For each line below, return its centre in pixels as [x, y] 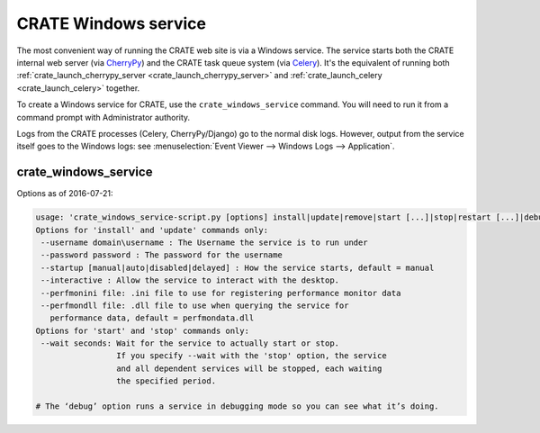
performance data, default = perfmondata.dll [152, 318]
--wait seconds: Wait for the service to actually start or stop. [190, 343]
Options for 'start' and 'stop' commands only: [142, 330]
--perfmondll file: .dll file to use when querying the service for [195, 305]
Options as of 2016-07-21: [65, 194]
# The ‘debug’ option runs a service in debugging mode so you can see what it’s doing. [238, 406]
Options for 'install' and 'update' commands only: [152, 230]
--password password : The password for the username [162, 255]
